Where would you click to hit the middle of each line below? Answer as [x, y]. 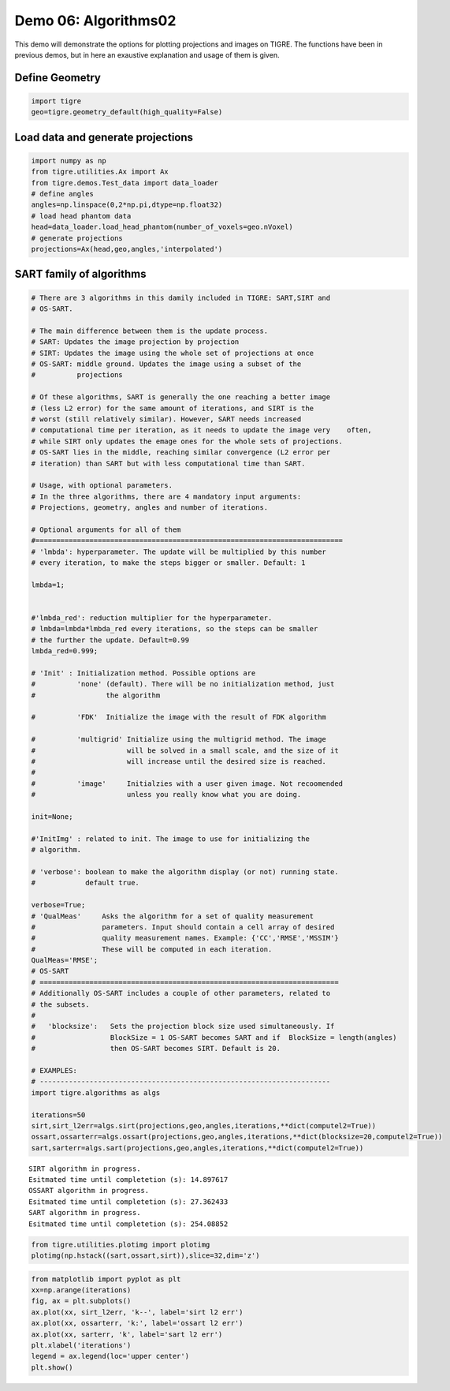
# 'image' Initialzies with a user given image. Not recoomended [187, 783]
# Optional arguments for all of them [106, 529]
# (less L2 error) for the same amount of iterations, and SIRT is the [173, 408]
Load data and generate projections [104, 137]
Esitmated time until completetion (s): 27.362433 [128, 1202]
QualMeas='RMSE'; [65, 960]
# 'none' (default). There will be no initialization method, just [183, 684]
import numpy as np [69, 161]
